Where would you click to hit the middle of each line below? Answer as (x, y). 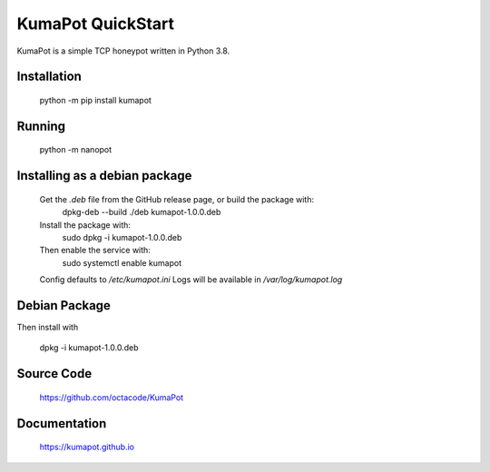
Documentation (62, 423)
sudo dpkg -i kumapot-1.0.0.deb (122, 237)
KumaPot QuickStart (96, 24)
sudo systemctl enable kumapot (122, 262)
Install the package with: (85, 225)
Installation (49, 77)
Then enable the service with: (95, 251)
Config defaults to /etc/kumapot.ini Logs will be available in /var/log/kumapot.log (191, 280)
